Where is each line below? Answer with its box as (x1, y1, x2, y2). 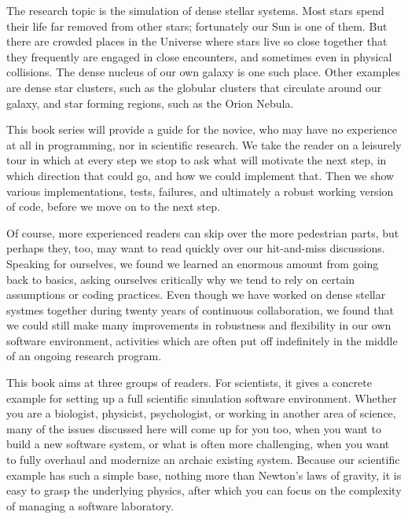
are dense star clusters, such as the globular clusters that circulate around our (6, 79, 382, 95)
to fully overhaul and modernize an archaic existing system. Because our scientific (6, 451, 400, 468)
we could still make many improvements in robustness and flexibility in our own (6, 317, 391, 333)
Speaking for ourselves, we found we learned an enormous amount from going (6, 255, 379, 271)
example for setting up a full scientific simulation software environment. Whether (6, 389, 397, 406)
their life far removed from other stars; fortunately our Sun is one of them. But (6, 17, 388, 34)
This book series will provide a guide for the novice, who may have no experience (6, 121, 397, 138)
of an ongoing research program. (6, 348, 162, 364)
